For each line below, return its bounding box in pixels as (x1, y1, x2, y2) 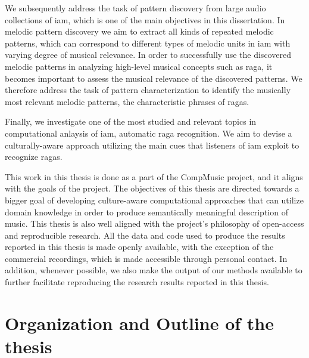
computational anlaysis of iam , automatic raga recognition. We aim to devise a (5, 126, 292, 139)
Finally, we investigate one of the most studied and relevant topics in (5, 115, 257, 128)
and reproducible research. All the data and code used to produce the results (5, 229, 285, 241)
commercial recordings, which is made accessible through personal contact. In (5, 252, 288, 264)
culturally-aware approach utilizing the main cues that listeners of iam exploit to (5, 138, 299, 151)
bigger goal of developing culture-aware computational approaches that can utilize (5, 193, 304, 206)
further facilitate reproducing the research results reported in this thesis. (5, 276, 269, 288)
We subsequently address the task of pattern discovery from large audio (5, 2, 266, 14)
